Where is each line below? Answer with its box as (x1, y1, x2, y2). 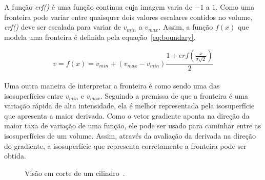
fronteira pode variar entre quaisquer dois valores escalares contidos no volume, (4, 11, 253, 22)
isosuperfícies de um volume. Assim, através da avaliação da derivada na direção (4, 130, 256, 141)
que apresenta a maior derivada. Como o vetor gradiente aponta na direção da (4, 110, 250, 121)
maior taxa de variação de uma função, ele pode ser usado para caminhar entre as (4, 120, 261, 131)
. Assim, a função (158, 21, 213, 32)
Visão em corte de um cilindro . (25, 167, 125, 178)
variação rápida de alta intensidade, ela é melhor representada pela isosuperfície (4, 100, 255, 111)
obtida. (4, 150, 26, 161)
